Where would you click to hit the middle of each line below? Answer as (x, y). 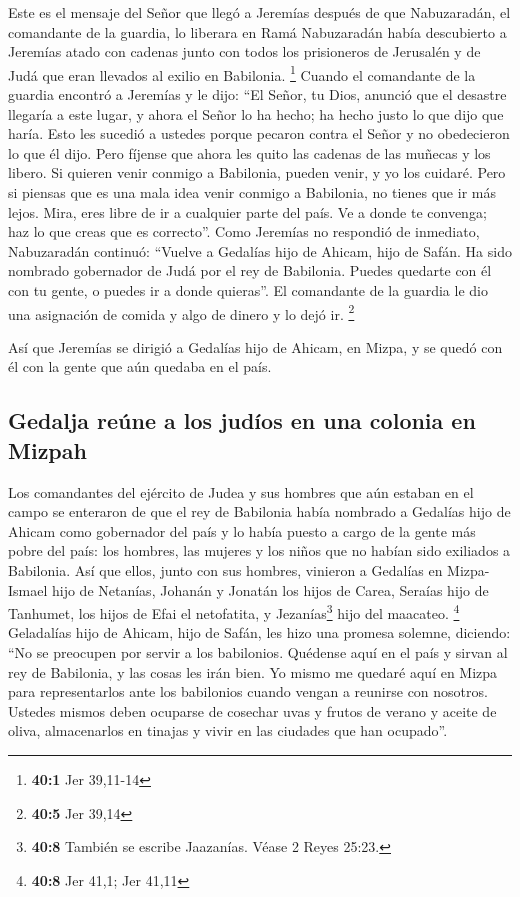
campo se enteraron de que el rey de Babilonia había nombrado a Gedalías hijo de (259, 511)
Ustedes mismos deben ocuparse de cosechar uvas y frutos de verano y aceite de (252, 710)
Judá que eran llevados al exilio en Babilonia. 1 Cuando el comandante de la (242, 73)
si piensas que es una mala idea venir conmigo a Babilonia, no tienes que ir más (252, 192)
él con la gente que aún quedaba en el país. (140, 366)
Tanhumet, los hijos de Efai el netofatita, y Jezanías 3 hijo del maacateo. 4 (234, 611)
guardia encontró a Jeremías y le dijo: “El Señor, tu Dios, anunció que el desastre (257, 94)
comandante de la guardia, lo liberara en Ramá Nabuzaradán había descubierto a (257, 31)
